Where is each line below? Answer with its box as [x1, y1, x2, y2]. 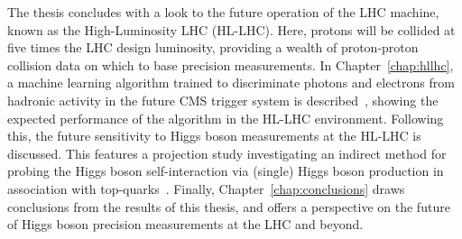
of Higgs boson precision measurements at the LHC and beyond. [7, 215, 364, 234]
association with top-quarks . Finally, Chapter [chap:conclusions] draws [7, 179, 405, 198]
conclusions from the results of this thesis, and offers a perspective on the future [7, 197, 450, 216]
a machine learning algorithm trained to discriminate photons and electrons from [7, 73, 455, 92]
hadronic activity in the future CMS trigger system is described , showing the [7, 90, 439, 109]
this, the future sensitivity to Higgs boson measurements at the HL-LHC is [7, 126, 421, 145]
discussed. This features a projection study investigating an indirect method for [7, 143, 447, 162]
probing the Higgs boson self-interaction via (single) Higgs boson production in [7, 161, 444, 180]
